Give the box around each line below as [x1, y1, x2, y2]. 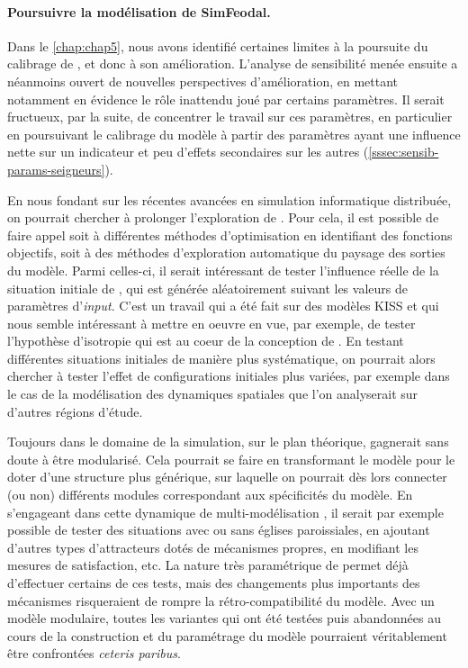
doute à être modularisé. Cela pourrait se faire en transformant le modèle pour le [7, 449, 455, 468]
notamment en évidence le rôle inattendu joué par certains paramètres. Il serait [7, 89, 445, 108]
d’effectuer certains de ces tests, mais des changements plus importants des [7, 573, 420, 592]
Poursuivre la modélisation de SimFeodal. [7, 2, 271, 21]
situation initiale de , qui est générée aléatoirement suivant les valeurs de [7, 278, 408, 297]
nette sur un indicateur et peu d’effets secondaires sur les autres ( [7, 142, 369, 161]
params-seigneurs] [7, 159, 105, 178]
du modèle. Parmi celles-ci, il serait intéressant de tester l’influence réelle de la [7, 260, 439, 279]
